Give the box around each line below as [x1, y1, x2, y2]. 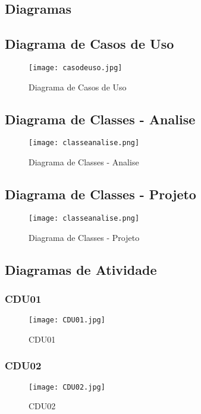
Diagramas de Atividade [5, 260, 157, 278]
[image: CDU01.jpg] [29, 316, 105, 325]
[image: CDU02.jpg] [29, 382, 105, 391]
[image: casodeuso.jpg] [29, 63, 123, 72]
